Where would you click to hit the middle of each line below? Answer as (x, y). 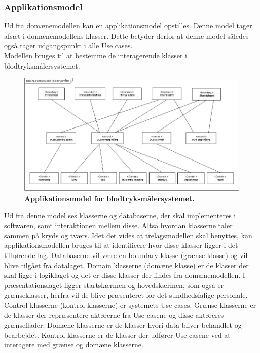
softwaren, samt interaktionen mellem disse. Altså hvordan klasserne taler (118, 225)
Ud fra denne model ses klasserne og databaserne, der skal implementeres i (120, 215)
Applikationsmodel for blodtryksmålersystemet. (109, 198)
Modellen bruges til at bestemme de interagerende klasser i (96, 55)
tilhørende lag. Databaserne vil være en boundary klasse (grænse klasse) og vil (126, 255)
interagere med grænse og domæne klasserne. (74, 345)
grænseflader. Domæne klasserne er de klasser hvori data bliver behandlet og (123, 325)
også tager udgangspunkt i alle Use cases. (68, 45)
